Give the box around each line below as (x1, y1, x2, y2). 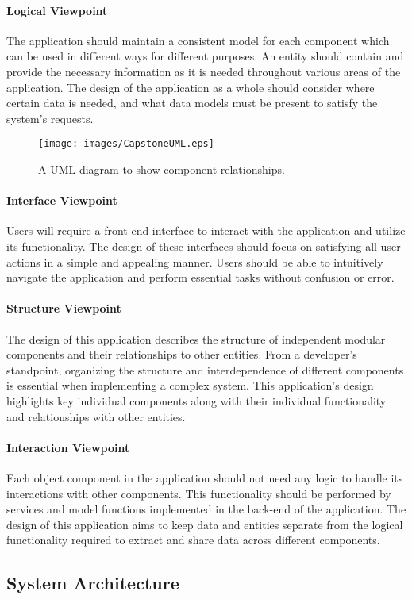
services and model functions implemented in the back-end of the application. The (6, 501, 406, 517)
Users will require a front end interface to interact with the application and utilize (6, 222, 406, 239)
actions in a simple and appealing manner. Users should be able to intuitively (6, 253, 383, 270)
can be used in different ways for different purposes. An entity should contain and (6, 48, 404, 64)
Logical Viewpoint (6, 2, 108, 18)
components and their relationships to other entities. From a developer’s (6, 346, 357, 363)
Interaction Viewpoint (6, 439, 130, 455)
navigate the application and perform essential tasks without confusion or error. (6, 269, 395, 286)
